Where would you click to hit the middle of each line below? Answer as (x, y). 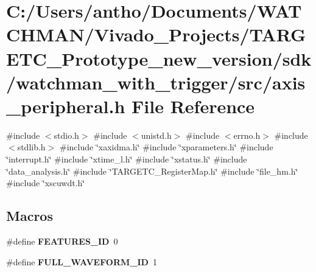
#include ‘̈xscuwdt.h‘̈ (46, 183)
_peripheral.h (66, 106)
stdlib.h (31, 147)
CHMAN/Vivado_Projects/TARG (156, 34)
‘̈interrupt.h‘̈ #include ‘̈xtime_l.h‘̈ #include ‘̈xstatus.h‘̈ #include (127, 159)
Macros (30, 216)
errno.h (247, 135)
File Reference (193, 106)
